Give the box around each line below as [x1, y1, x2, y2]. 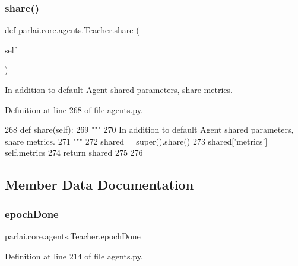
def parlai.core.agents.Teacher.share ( [5, 24, 140, 36]
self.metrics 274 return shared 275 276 [5, 146, 143, 159]
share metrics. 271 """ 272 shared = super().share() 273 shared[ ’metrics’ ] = [5, 134, 277, 147]
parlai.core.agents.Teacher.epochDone [5, 229, 141, 242]
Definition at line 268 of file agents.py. [5, 103, 143, 116]
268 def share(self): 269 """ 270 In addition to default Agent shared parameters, [5, 123, 294, 136]
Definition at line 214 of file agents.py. [5, 249, 143, 262]
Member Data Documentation [5, 175, 194, 194]
